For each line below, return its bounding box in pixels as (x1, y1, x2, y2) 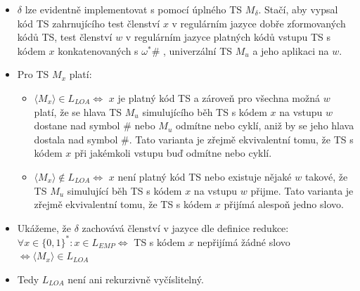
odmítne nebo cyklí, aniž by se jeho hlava (175, 118, 354, 133)
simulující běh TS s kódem (67, 183, 182, 198)
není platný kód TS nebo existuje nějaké (117, 169, 292, 183)
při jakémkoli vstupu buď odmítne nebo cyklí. (74, 145, 272, 160)
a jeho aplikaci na (252, 43, 329, 58)
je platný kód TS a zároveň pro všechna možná (117, 90, 321, 105)
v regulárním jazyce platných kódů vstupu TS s (125, 30, 331, 44)
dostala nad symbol (34, 131, 118, 146)
